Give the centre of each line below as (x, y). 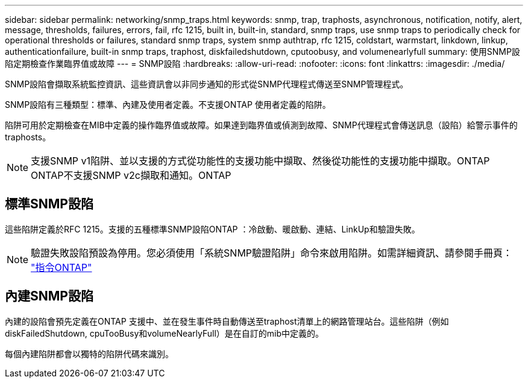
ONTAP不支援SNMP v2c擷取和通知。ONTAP (131, 175)
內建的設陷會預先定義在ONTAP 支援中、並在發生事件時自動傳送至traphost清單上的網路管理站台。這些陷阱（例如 (227, 321)
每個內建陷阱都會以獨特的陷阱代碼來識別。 (89, 353)
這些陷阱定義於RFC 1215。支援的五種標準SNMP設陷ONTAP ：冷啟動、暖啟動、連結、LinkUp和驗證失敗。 (212, 229)
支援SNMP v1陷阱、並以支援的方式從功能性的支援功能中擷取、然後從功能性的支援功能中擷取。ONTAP (260, 161)
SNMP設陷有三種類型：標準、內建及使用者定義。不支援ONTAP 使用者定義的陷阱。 (168, 104)
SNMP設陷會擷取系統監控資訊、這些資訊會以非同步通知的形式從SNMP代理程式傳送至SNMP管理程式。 (207, 84)
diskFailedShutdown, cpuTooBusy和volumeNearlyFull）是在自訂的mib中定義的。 (165, 333)
